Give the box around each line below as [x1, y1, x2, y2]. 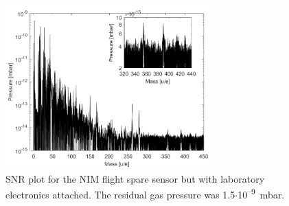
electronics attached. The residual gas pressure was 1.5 [5, 187, 235, 201]
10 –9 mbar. [238, 185, 285, 201]
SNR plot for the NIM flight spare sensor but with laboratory [5, 171, 265, 185]
